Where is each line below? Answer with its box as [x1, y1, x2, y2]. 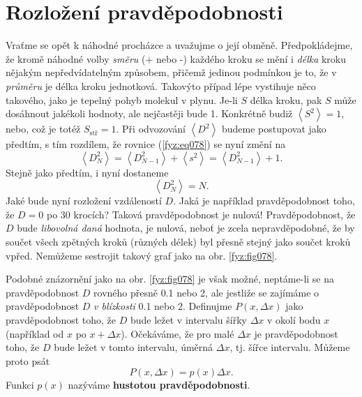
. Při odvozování [116, 121, 186, 136]
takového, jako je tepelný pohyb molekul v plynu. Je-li [6, 92, 238, 107]
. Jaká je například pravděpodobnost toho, [173, 193, 355, 208]
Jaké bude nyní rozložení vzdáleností [6, 193, 162, 208]
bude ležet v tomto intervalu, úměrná [54, 340, 213, 354]
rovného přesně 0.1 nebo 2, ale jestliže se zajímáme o [93, 285, 319, 299]
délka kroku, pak [250, 92, 322, 107]
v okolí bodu [266, 313, 321, 327]
